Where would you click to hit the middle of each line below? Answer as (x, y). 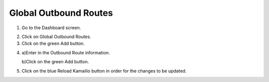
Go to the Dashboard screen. (51, 28)
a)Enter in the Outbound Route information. (66, 52)
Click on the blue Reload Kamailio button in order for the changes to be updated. (104, 71)
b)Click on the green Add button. (55, 62)
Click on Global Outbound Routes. (57, 37)
